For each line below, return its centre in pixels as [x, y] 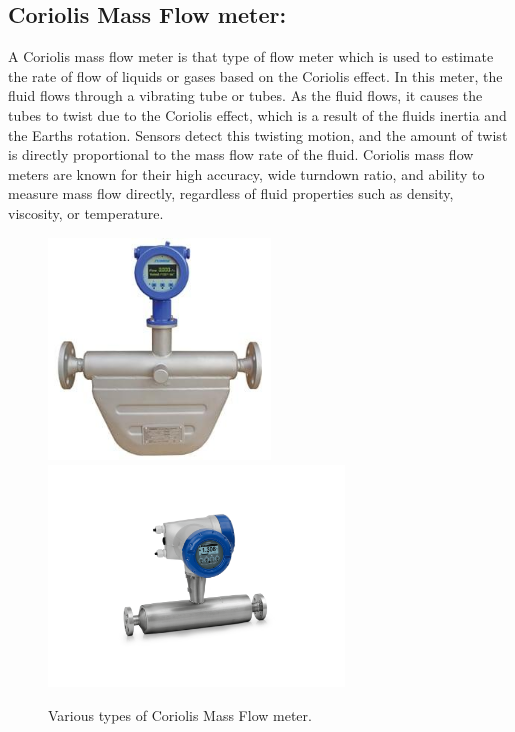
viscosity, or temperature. [86, 212]
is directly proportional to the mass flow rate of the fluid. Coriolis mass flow [241, 154]
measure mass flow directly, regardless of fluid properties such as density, [231, 193]
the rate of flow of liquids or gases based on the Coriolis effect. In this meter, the [255, 75]
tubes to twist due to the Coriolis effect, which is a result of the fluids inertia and [257, 114]
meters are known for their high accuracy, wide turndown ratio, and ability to [246, 173]
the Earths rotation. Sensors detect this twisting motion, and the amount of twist [258, 134]
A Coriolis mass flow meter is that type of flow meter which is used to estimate [251, 56]
